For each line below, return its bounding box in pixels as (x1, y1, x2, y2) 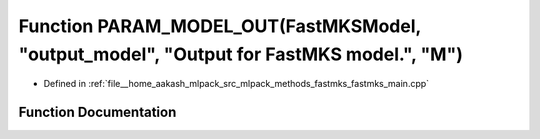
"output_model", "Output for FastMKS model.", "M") (18, 43, 464, 65)
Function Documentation (18, 104, 177, 121)
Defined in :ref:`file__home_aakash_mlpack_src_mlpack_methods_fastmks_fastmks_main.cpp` (43, 78, 430, 90)
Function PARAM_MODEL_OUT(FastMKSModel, (18, 15, 422, 37)
